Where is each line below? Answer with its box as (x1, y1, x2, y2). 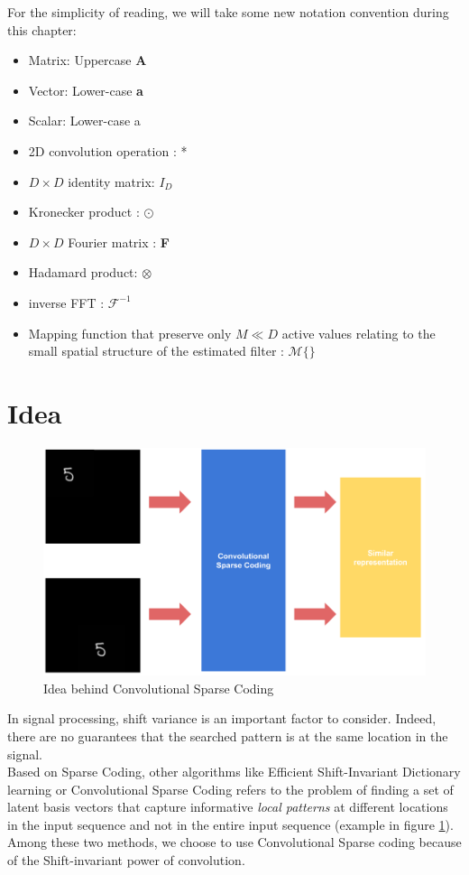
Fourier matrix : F (68, 232, 170, 251)
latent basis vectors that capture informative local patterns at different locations (7, 797, 448, 816)
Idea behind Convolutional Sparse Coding (43, 678, 274, 697)
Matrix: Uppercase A (28, 51, 147, 70)
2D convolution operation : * (28, 141, 188, 160)
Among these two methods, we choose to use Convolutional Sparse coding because (7, 833, 462, 852)
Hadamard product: (28, 263, 138, 282)
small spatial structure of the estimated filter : (28, 341, 284, 360)
